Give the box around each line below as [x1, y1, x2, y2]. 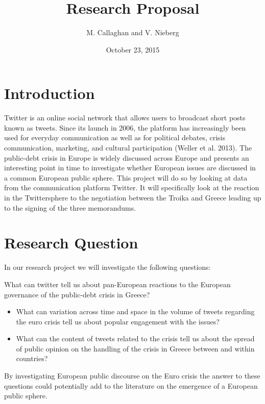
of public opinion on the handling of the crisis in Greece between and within [16, 343, 255, 353]
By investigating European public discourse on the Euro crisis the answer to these [4, 370, 260, 381]
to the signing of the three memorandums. [4, 202, 136, 213]
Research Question [4, 232, 138, 253]
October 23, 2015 [106, 44, 160, 55]
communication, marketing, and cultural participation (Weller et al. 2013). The [4, 142, 252, 153]
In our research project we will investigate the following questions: [4, 262, 211, 272]
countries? [16, 353, 48, 364]
